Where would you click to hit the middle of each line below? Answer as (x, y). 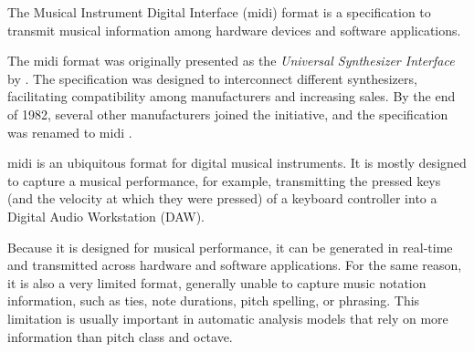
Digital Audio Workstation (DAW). (106, 216)
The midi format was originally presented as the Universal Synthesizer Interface (231, 61)
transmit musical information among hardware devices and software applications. (234, 30)
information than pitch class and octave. (120, 336)
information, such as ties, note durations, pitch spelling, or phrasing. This (214, 300)
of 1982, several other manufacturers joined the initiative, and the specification (228, 114)
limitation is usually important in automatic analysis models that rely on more (228, 318)
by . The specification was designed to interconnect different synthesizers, (212, 78)
